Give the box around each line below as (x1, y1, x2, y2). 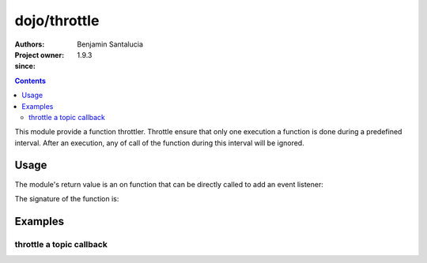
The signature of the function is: (14, 193, 119, 203)
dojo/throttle (14, 12, 100, 29)
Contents (14, 76, 47, 85)
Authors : (14, 39, 45, 49)
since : (14, 62, 36, 71)
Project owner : (14, 50, 65, 59)
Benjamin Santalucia (77, 39, 144, 49)
